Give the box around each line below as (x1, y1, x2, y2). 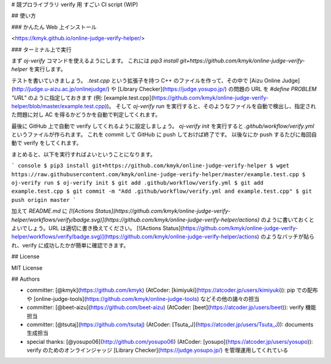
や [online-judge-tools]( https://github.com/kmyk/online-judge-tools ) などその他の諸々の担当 (26, 295, 260, 302)
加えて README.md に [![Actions (11, 207, 94, 215)
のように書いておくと (261, 216, 315, 223)
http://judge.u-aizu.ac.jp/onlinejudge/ (13, 86, 108, 93)
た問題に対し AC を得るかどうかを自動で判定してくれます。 (11, 111, 161, 119)
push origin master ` (11, 196, 77, 203)
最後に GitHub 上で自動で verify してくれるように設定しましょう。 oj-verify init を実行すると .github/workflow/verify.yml (11, 122, 314, 130)
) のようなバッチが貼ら (257, 233, 315, 240)
